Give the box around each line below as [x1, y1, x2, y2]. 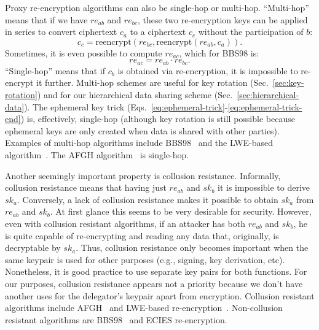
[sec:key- [272, 76, 304, 89]
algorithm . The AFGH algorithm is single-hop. [5, 148, 189, 161]
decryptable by [5, 241, 61, 254]
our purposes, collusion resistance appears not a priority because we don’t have [5, 277, 303, 290]
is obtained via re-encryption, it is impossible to [117, 64, 298, 77]
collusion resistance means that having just [5, 181, 167, 194]
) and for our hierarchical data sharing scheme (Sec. [37, 88, 233, 101]
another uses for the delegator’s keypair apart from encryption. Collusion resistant [5, 289, 315, 302]
